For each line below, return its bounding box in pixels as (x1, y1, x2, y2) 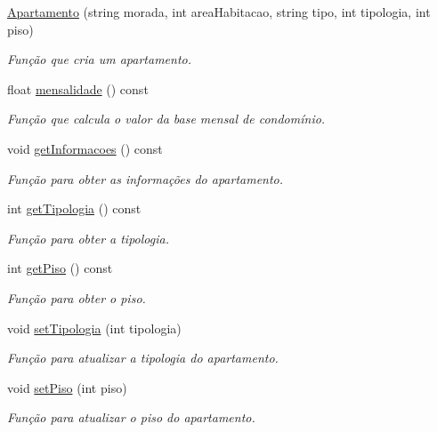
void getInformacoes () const (7, 139, 163, 157)
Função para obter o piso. (7, 288, 146, 307)
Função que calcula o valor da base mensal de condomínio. (7, 109, 326, 128)
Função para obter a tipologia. (7, 228, 169, 247)
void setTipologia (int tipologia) (7, 318, 182, 337)
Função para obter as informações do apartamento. (7, 169, 284, 188)
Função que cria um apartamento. (7, 50, 192, 68)
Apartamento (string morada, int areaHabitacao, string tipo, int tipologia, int (7, 3, 431, 20)
